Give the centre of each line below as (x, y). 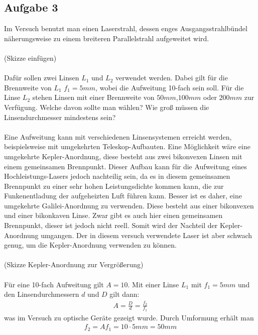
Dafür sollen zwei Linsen (42, 78)
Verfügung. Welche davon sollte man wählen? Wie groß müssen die (107, 107)
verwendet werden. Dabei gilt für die (172, 78)
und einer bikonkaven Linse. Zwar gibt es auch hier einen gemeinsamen (113, 215)
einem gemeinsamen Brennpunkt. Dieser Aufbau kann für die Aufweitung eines (125, 166)
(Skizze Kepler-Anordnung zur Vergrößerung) (74, 264)
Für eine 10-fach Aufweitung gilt (54, 284)
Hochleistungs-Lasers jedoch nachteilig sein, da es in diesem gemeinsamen (117, 176)
